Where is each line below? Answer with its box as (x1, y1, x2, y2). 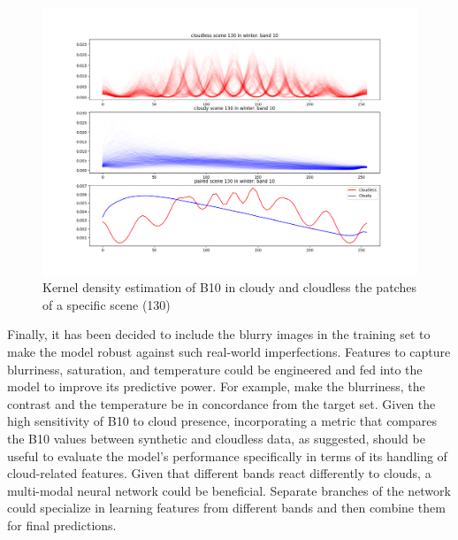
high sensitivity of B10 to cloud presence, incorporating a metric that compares (7, 412, 438, 430)
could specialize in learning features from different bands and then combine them (7, 498, 446, 517)
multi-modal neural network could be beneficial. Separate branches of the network (7, 481, 451, 499)
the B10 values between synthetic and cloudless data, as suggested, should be (7, 429, 425, 448)
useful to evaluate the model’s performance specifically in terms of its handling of (7, 446, 447, 465)
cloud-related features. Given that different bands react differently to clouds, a (7, 464, 431, 482)
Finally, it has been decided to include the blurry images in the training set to (7, 325, 431, 343)
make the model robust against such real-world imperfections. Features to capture (7, 343, 451, 361)
